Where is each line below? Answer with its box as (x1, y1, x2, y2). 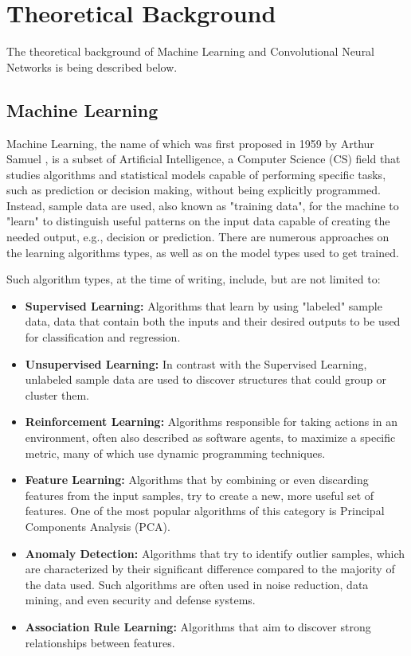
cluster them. (25, 386, 90, 403)
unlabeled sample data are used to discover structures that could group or (25, 371, 387, 388)
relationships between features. (25, 634, 175, 650)
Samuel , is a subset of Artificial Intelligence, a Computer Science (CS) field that (6, 150, 401, 167)
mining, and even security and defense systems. (25, 592, 256, 608)
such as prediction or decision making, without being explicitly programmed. (6, 182, 381, 198)
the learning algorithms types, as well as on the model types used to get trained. (6, 244, 399, 260)
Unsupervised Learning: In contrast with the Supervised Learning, (25, 355, 367, 372)
